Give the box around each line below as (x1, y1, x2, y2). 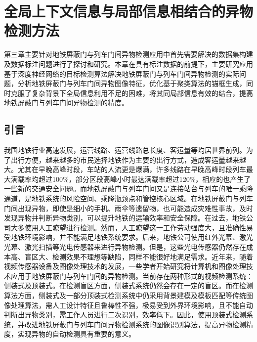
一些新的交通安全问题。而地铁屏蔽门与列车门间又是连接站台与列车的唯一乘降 (4, 183, 253, 194)
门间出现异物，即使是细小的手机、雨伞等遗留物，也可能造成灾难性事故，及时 (4, 203, 253, 213)
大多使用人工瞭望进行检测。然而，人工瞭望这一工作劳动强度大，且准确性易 (10, 222, 253, 232)
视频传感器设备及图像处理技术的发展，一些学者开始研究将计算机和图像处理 (4, 261, 246, 271)
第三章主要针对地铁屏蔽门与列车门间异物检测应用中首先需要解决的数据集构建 (4, 49, 253, 59)
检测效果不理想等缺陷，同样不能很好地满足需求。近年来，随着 (52, 251, 253, 261)
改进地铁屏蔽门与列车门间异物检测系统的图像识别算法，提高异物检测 (24, 319, 246, 329)
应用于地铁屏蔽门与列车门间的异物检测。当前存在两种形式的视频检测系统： (10, 270, 253, 281)
